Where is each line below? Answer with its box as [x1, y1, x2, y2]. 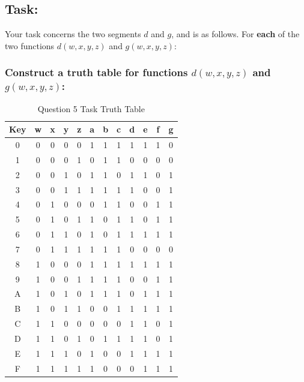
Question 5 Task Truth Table [37, 102, 145, 115]
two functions [5, 39, 55, 52]
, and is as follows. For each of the [171, 28, 300, 40]
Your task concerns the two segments [5, 28, 141, 40]
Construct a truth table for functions [5, 65, 188, 80]
